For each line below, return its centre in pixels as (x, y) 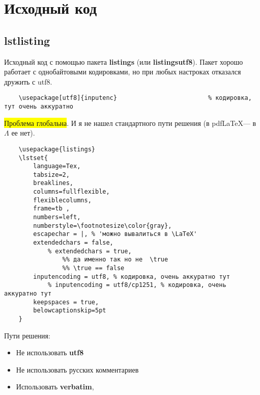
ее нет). (23, 133)
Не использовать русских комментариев (77, 369)
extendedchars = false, (73, 243)
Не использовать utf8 (50, 352)
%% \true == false (93, 268)
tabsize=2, (51, 175)
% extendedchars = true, (90, 251)
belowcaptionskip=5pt (70, 311)
